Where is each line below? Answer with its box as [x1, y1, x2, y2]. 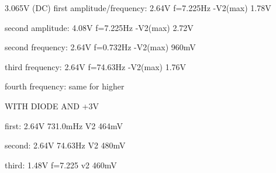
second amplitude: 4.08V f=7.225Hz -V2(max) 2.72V [5, 21, 194, 33]
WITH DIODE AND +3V [5, 99, 99, 112]
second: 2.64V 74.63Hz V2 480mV [5, 139, 126, 151]
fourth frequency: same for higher [5, 80, 125, 92]
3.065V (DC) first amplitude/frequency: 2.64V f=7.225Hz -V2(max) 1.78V [5, 2, 271, 13]
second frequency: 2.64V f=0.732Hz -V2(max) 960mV [5, 41, 196, 53]
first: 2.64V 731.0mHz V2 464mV [5, 119, 123, 132]
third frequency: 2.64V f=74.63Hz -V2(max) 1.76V [5, 60, 187, 72]
